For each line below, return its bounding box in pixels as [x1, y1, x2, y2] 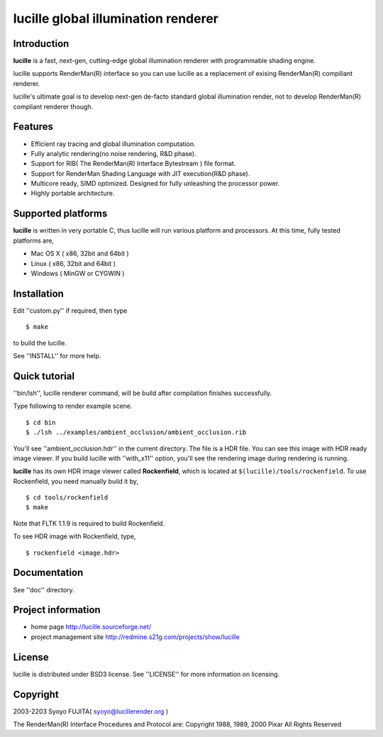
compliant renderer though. [13, 102, 94, 111]
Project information [13, 604, 101, 616]
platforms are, [13, 236, 55, 245]
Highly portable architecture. [30, 189, 115, 198]
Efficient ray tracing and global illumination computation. [30, 139, 196, 148]
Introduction [13, 38, 70, 50]
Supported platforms [13, 208, 108, 220]
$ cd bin [26, 419, 56, 426]
